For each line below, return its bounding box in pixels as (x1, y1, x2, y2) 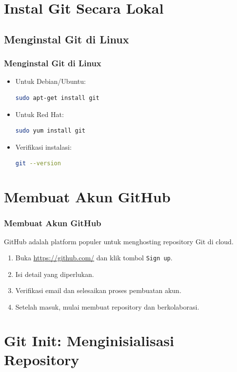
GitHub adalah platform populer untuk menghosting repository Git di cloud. (4, 236, 234, 246)
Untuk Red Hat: (15, 109, 64, 119)
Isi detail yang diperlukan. (15, 269, 94, 279)
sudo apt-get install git (15, 94, 99, 101)
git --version (15, 160, 61, 167)
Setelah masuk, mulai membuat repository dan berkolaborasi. (15, 301, 199, 312)
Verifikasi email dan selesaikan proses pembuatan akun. (15, 285, 181, 295)
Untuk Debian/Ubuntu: (15, 76, 86, 86)
